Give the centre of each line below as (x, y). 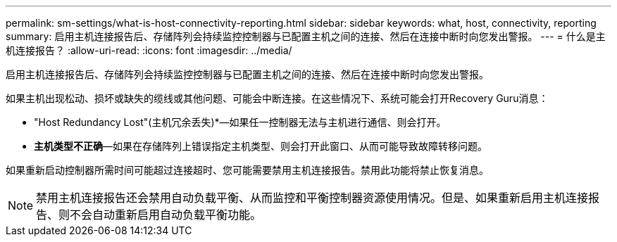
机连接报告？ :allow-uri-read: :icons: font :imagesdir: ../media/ (149, 50)
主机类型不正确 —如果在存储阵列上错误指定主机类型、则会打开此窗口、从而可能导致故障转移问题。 (261, 146)
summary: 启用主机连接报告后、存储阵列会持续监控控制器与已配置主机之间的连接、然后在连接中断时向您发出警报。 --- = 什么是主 (306, 36)
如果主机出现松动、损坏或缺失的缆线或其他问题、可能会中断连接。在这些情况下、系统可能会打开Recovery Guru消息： (277, 98)
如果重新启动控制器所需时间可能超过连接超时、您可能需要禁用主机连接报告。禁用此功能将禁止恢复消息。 (247, 170)
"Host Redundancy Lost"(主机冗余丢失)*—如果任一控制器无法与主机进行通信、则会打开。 (240, 122)
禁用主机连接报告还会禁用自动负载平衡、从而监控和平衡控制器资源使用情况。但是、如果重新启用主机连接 (312, 198)
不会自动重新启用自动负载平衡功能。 (166, 215)
